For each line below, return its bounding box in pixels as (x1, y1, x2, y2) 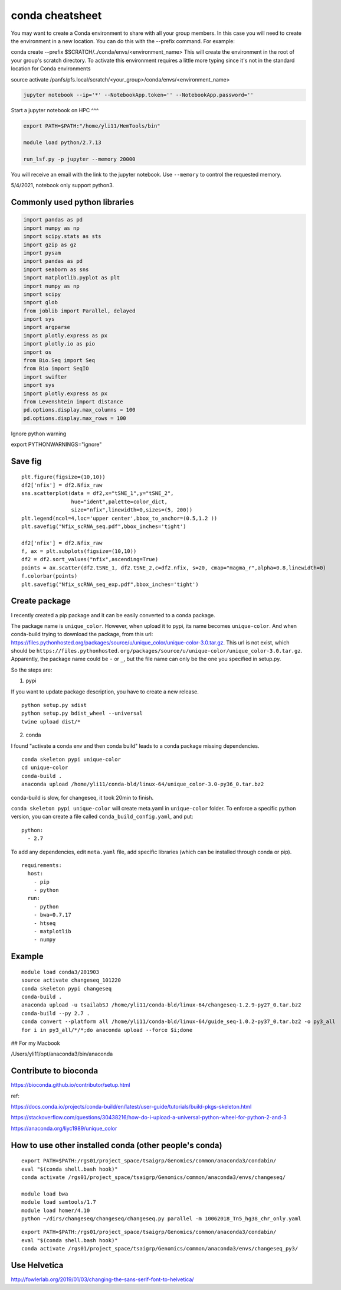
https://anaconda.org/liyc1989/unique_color (11, 1125, 117, 1132)
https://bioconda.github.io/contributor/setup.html (11, 1081, 130, 1089)
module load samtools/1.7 (21, 1199, 97, 1206)
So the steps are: (11, 666, 53, 673)
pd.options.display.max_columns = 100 (23, 406, 136, 413)
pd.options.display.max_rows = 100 (23, 415, 126, 422)
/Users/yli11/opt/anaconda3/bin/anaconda (11, 1050, 113, 1057)
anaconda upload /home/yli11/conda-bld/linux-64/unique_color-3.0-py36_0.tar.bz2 (21, 781, 264, 788)
